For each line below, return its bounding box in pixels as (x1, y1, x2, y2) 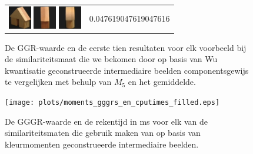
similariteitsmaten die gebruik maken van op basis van (5, 126, 201, 139)
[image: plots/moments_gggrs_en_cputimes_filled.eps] (5, 98, 220, 107)
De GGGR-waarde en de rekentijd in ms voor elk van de (5, 115, 208, 127)
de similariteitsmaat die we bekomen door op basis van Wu (5, 53, 218, 65)
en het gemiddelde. (128, 76, 196, 88)
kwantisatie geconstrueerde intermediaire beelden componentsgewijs (5, 64, 249, 76)
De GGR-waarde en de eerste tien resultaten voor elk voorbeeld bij (5, 41, 247, 53)
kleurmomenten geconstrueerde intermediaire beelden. (5, 138, 199, 150)
